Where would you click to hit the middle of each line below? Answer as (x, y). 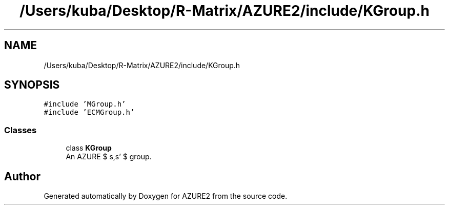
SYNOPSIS (32, 85)
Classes (21, 130)
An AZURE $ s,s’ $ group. (109, 157)
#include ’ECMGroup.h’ (89, 112)
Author (22, 176)
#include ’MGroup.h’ (85, 104)
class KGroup (89, 148)
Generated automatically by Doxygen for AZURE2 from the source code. (166, 196)
